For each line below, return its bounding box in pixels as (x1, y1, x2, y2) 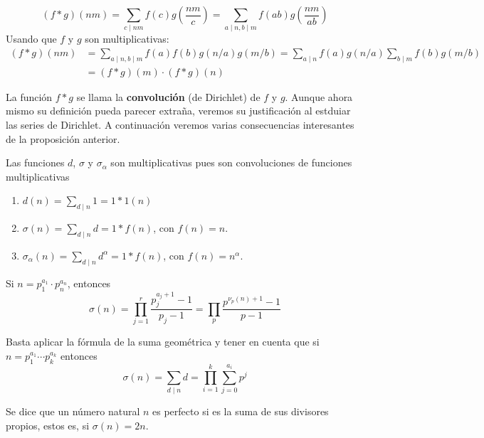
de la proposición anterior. (6, 131, 120, 146)
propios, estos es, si (6, 417, 90, 432)
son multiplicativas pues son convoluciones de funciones (110, 155, 352, 170)
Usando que (6, 31, 57, 46)
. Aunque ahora (285, 89, 353, 104)
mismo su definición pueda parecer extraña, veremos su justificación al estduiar (6, 103, 351, 118)
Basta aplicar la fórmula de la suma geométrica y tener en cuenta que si (6, 334, 320, 349)
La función (6, 89, 53, 104)
